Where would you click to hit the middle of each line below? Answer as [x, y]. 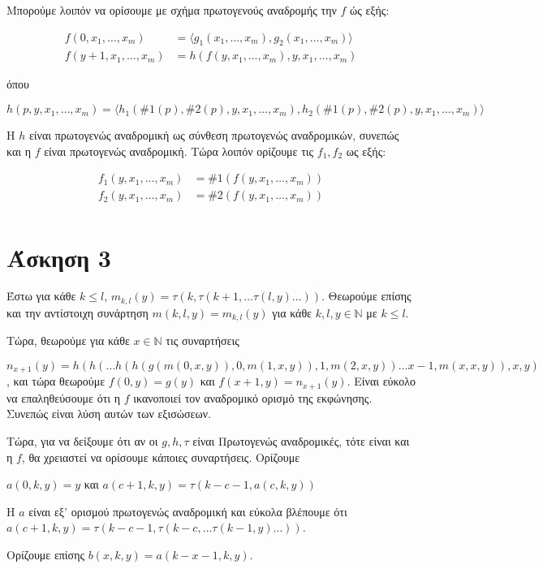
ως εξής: [366, 151]
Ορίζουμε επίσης [46, 555]
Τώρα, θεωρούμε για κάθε [68, 341]
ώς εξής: [370, 10]
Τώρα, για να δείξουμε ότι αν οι [82, 441]
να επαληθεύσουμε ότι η [64, 397]
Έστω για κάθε [41, 296]
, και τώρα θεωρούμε [56, 381]
